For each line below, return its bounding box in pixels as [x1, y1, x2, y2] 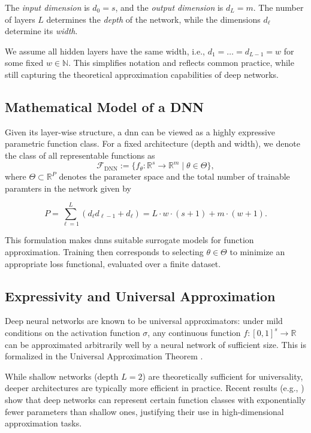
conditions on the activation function [5, 326, 140, 338]
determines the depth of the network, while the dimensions [46, 13, 261, 25]
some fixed [5, 56, 44, 69]
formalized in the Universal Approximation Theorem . [5, 350, 203, 362]
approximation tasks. [5, 417, 82, 429]
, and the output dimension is [115, 1, 224, 13]
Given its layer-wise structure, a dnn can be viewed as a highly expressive [5, 125, 276, 138]
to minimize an [230, 245, 285, 258]
